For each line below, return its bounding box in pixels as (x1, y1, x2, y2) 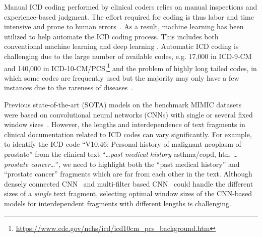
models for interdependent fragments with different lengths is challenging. (4, 198, 231, 208)
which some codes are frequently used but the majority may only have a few (4, 72, 239, 83)
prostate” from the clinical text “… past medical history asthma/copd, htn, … (4, 148, 238, 159)
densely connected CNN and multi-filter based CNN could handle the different (4, 178, 253, 189)
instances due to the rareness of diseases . (4, 82, 134, 93)
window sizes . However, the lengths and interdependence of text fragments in (4, 119, 245, 130)
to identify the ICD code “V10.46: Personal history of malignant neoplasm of (4, 139, 241, 149)
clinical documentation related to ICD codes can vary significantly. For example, (4, 129, 252, 139)
